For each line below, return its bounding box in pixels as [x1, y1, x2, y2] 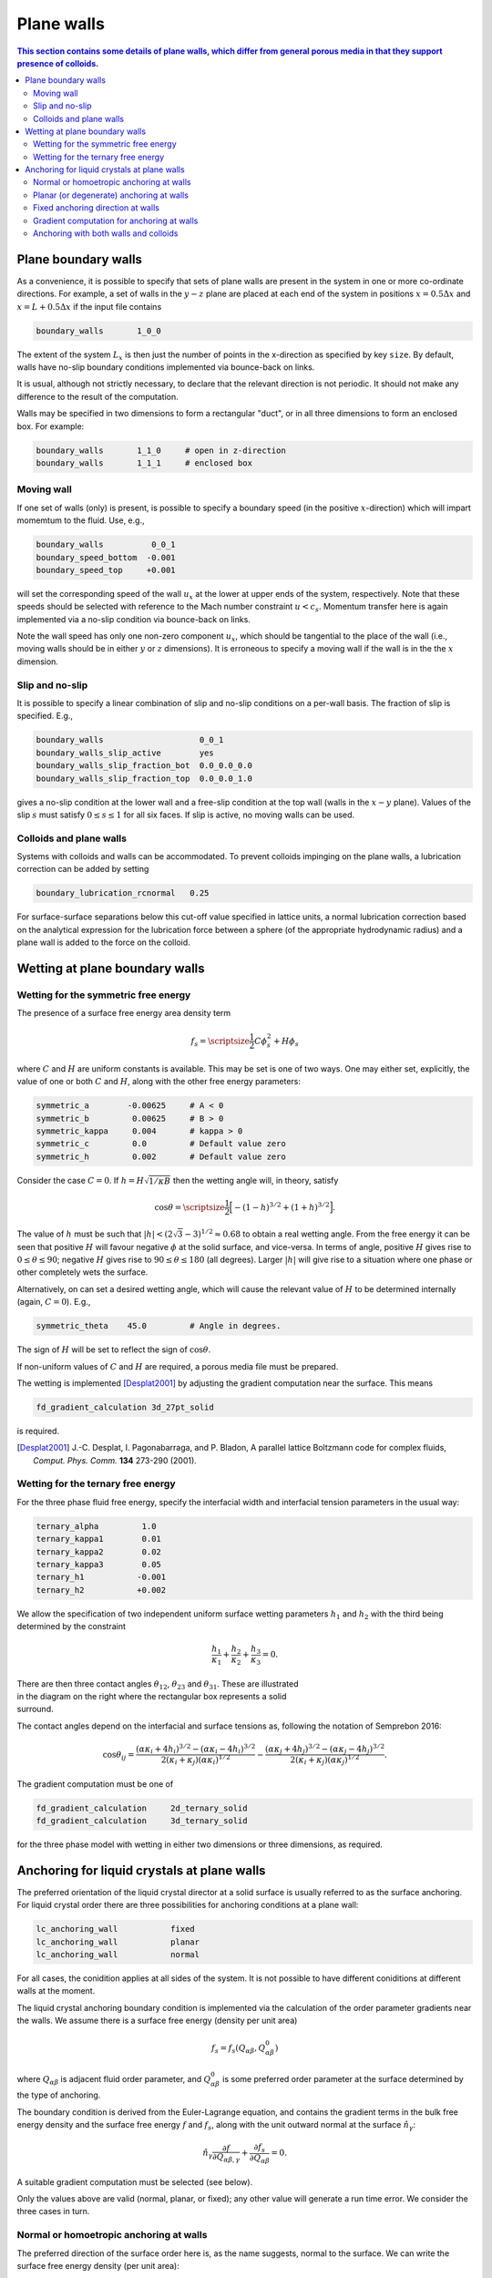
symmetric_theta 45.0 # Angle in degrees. [36, 1321, 282, 1331]
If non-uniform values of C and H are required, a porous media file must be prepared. [16, 1360, 339, 1371]
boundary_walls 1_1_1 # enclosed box [36, 458, 252, 468]
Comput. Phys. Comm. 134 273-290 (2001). [33, 1454, 198, 1466]
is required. [16, 1425, 59, 1436]
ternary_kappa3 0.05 [36, 1559, 161, 1569]
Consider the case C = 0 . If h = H [16, 1175, 145, 1185]
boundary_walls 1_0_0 [36, 325, 161, 336]
